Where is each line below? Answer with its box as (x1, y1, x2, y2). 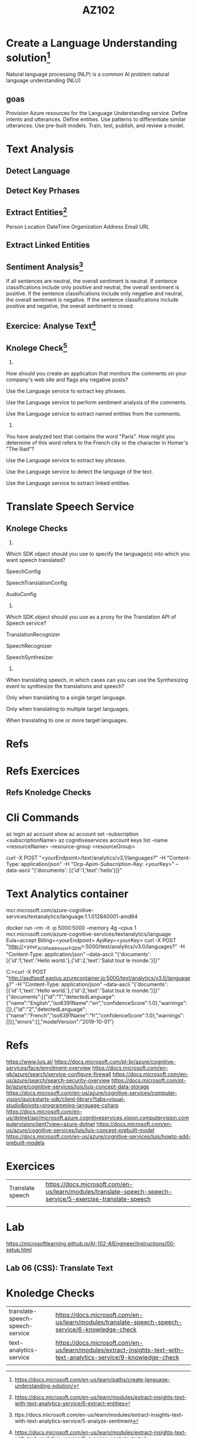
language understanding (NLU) (6, 77, 81, 84)
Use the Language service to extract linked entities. (6, 479, 131, 487)
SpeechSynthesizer (6, 654, 54, 661)
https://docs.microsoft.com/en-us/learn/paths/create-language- (14, 1376, 171, 1383)
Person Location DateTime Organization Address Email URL (6, 223, 150, 230)
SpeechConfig (6, 568, 41, 575)
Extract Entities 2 (6, 206, 67, 218)
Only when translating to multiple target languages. (6, 705, 130, 713)
